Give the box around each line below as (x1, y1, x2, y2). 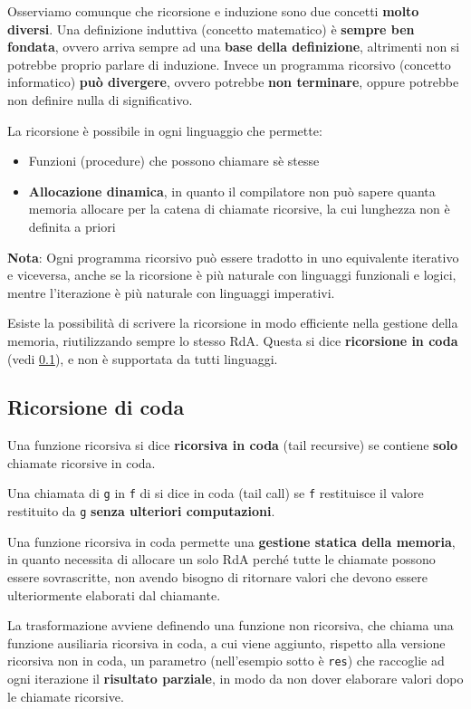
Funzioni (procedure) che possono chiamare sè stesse (28, 151, 320, 170)
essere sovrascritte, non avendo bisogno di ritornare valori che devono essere (7, 567, 428, 586)
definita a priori (28, 216, 116, 235)
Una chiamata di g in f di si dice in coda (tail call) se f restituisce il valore (7, 484, 424, 503)
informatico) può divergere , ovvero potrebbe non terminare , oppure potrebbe (7, 72, 459, 91)
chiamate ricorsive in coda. (7, 453, 156, 472)
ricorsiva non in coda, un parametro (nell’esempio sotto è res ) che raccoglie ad (7, 651, 445, 670)
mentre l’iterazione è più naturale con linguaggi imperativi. (7, 283, 335, 302)
